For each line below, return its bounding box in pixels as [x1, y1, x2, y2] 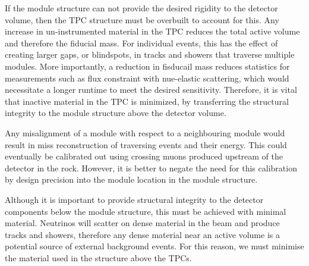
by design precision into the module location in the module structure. [5, 173, 258, 186]
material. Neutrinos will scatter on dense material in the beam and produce [5, 217, 280, 229]
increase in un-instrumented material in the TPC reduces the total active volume [5, 25, 300, 37]
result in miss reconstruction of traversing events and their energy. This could [5, 138, 287, 151]
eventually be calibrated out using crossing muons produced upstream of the [5, 150, 283, 162]
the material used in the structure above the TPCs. [5, 251, 192, 264]
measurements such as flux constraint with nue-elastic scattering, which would [5, 71, 289, 84]
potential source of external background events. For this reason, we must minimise [5, 240, 304, 252]
